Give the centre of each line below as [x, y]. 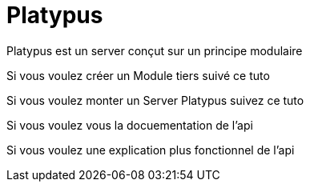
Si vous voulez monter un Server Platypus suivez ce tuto [155, 100]
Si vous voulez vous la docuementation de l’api [130, 125]
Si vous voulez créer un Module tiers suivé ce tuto [138, 75]
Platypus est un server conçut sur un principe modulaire [155, 50]
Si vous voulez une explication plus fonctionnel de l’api [151, 150]
